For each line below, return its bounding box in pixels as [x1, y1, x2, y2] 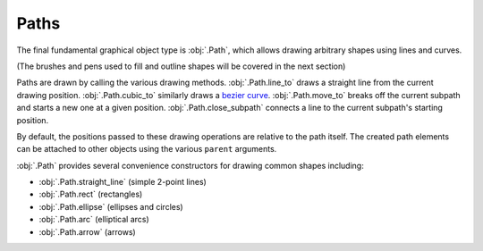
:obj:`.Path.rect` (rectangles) [38, 188, 143, 200]
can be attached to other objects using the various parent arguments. [16, 144, 277, 155]
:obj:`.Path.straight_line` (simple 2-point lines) [38, 177, 208, 188]
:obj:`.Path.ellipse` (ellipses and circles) [38, 201, 183, 212]
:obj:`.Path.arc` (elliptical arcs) [38, 214, 149, 225]
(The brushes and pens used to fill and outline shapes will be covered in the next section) [16, 61, 346, 71]
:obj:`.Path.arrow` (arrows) [38, 226, 136, 237]
